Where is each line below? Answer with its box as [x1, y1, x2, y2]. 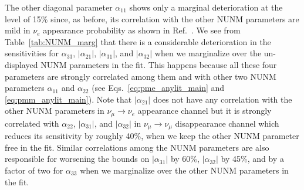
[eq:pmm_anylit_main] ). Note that [5, 93, 132, 105]
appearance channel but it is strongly [137, 104, 272, 117]
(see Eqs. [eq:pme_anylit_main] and [92, 82, 225, 94]
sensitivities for [5, 47, 59, 59]
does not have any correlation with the [153, 93, 292, 105]
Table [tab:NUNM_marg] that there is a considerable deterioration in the [5, 35, 271, 48]
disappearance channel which [175, 117, 279, 129]
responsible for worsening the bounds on [5, 152, 150, 165]
